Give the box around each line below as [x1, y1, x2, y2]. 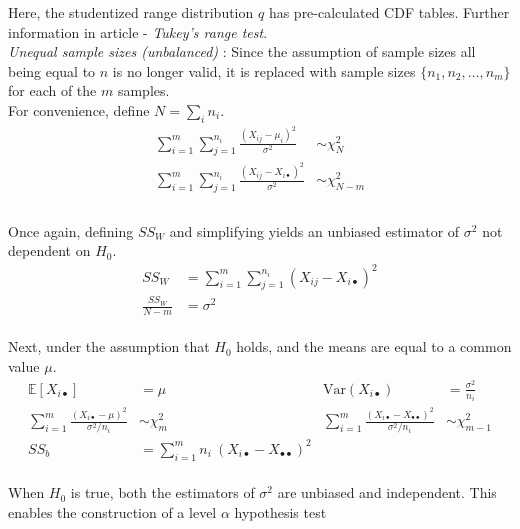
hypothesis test [234, 501, 327, 522]
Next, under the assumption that [8, 336, 210, 357]
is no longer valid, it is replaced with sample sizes [112, 60, 416, 81]
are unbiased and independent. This [277, 482, 497, 503]
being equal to [8, 60, 96, 81]
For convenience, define [8, 99, 150, 120]
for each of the [8, 80, 97, 101]
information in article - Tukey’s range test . [8, 21, 268, 42]
